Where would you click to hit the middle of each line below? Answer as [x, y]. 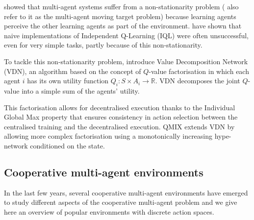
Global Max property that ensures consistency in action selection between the [121, 117]
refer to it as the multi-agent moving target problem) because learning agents [120, 16]
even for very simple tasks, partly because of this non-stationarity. [103, 45]
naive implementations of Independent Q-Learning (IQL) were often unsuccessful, [126, 35]
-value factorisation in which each [199, 71]
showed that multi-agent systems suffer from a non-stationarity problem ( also [121, 6]
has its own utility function [68, 81]
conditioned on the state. [67, 145]
